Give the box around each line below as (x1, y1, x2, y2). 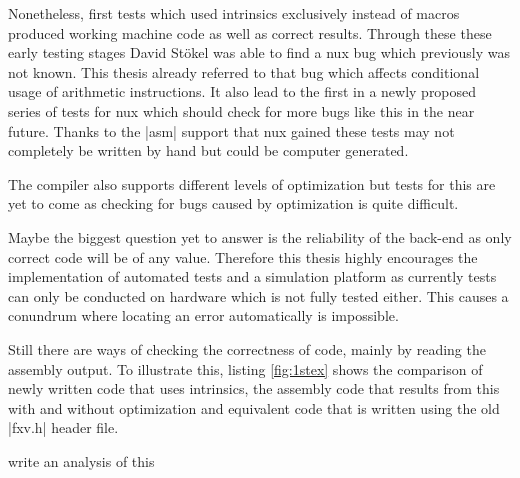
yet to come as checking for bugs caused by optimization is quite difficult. (8, 193, 459, 214)
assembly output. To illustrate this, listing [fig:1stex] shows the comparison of (8, 358, 483, 379)
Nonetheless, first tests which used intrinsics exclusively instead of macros (8, 3, 460, 23)
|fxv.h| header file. (8, 417, 119, 438)
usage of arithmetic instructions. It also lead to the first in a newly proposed (8, 81, 477, 102)
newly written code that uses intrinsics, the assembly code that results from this (8, 378, 500, 399)
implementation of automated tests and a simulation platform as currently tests (8, 266, 497, 287)
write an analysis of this (8, 450, 155, 471)
